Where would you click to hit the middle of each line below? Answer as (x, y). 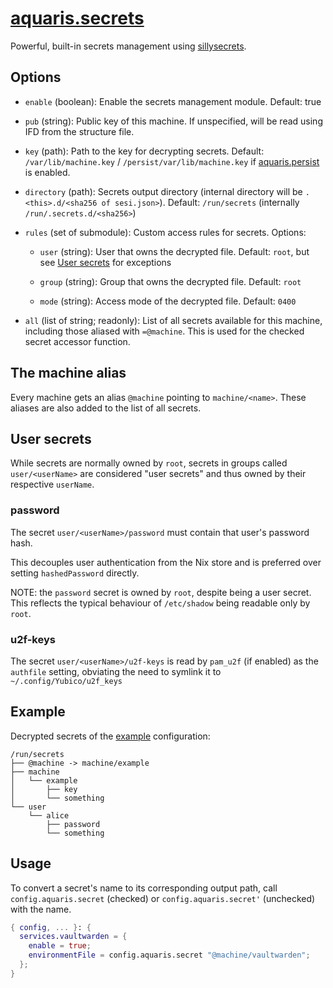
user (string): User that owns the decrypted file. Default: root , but (174, 251)
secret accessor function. (77, 341)
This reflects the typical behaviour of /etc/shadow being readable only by (160, 603)
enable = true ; (60, 946)
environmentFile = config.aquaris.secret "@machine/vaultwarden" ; (169, 955)
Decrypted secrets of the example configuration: (110, 736)
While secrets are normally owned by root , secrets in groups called (149, 463)
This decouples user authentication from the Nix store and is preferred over (166, 562)
